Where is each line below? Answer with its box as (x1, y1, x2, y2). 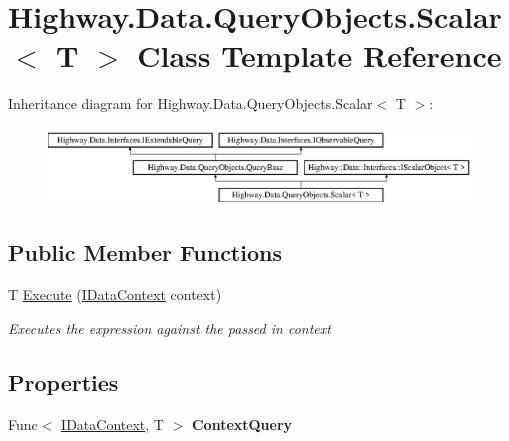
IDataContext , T (61, 413, 164, 434)
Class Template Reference (137, 35, 502, 76)
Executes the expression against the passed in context (8, 317, 331, 338)
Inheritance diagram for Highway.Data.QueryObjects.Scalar (8, 93, 373, 114)
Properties (8, 366, 119, 397)
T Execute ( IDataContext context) (8, 284, 222, 305)
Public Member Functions (8, 237, 282, 268)
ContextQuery (191, 413, 293, 434)
